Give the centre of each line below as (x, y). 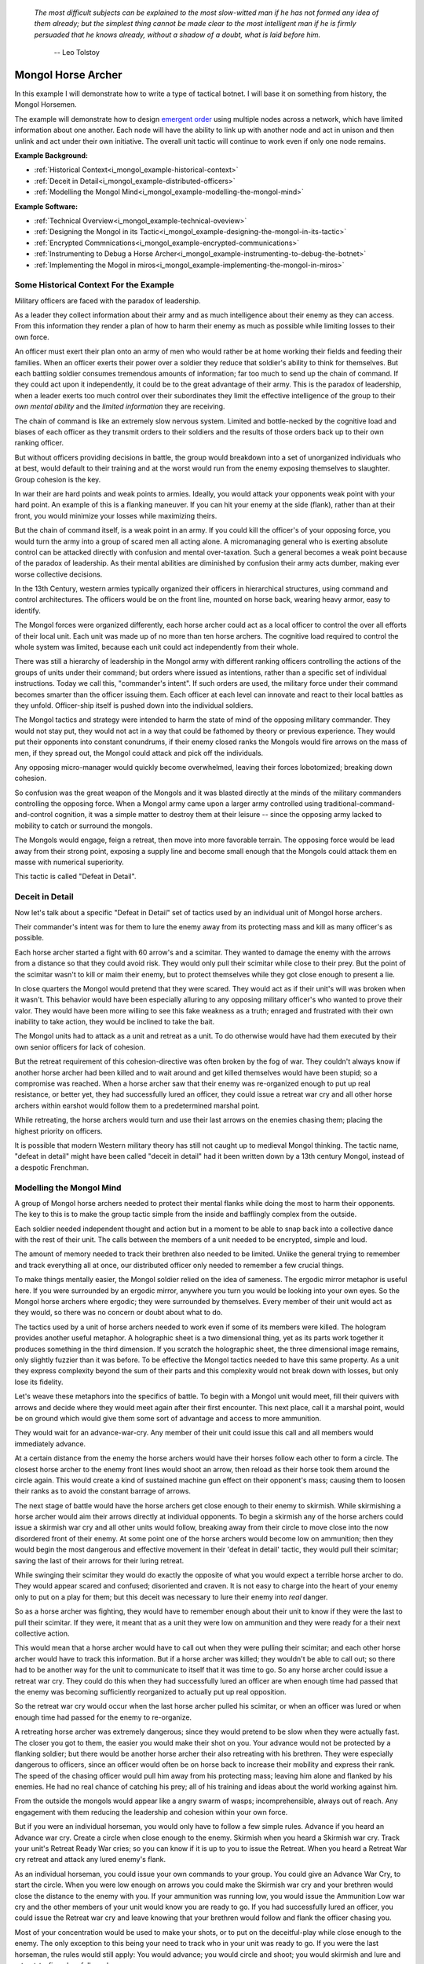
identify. (27, 610)
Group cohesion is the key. (58, 479)
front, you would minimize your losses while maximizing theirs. (116, 515)
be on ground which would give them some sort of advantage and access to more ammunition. (168, 1418)
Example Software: (46, 206)
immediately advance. (50, 1444)
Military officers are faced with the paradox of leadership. (108, 300)
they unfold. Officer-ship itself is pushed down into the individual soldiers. (134, 705)
